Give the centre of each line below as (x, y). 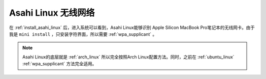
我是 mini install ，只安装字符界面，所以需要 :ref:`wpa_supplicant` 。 (83, 34)
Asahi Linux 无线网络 (52, 13)
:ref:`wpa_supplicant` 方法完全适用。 (60, 64)
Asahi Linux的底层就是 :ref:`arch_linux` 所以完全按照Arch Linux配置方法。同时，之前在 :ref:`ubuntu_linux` (128, 57)
